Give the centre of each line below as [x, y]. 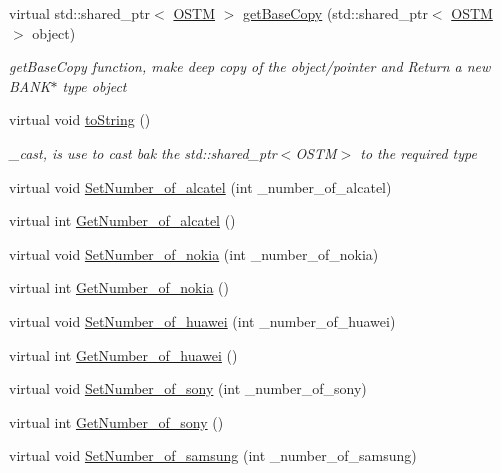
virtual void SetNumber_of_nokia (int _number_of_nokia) [194, 253]
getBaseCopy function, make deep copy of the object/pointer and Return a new [250, 66]
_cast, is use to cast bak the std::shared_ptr [143, 152]
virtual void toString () [80, 119]
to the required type [418, 152]
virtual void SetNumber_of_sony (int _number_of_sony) [188, 388]
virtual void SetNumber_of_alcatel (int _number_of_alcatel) [200, 186]
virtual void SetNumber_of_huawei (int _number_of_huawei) [202, 320]
